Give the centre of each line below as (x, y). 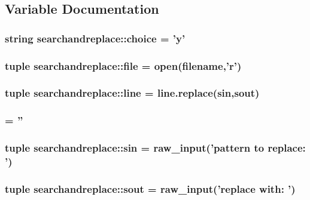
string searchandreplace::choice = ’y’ (95, 38)
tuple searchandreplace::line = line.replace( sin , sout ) (132, 93)
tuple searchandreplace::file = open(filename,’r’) (123, 65)
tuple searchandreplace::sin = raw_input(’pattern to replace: (155, 148)
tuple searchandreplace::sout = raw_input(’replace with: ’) (150, 188)
